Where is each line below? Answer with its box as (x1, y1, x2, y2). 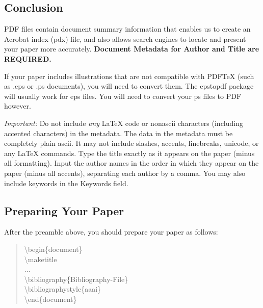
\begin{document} (24, 243, 83, 254)
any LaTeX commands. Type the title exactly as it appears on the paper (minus (4, 147, 255, 158)
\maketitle (24, 253, 57, 264)
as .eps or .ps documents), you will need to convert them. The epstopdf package (4, 81, 254, 91)
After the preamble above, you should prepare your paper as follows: (4, 226, 218, 237)
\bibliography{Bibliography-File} (24, 273, 128, 284)
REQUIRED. (4, 53, 51, 64)
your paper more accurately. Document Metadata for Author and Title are (4, 43, 259, 54)
